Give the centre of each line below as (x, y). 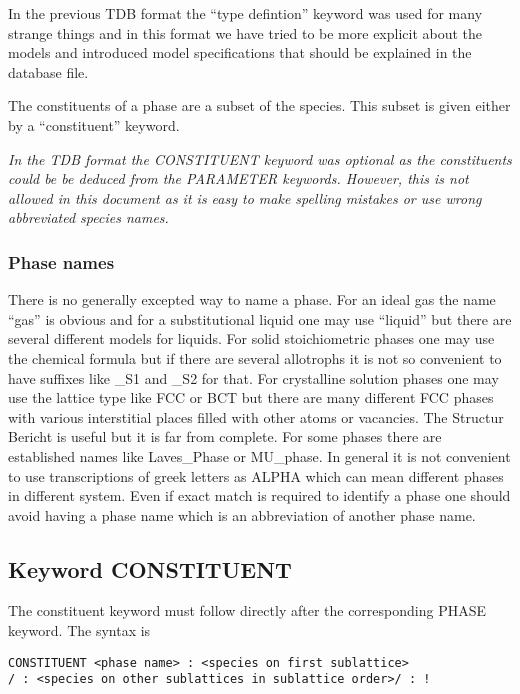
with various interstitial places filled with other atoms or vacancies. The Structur (256, 416)
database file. (48, 71)
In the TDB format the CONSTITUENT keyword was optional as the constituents (260, 158)
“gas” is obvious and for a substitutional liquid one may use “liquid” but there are (260, 318)
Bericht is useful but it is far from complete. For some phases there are (225, 436)
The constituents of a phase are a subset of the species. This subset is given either (259, 105)
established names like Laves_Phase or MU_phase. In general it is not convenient (259, 455)
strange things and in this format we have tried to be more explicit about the (245, 32)
